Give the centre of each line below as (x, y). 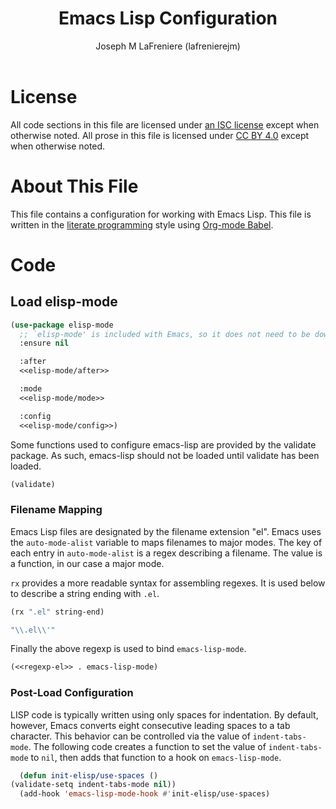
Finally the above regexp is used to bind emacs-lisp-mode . (128, 649)
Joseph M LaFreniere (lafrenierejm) (168, 46)
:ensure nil (44, 343)
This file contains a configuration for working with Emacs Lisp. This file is (161, 214)
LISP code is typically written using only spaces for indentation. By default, (164, 714)
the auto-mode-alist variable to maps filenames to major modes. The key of (166, 542)
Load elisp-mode (64, 302)
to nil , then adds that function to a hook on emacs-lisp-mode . (156, 757)
